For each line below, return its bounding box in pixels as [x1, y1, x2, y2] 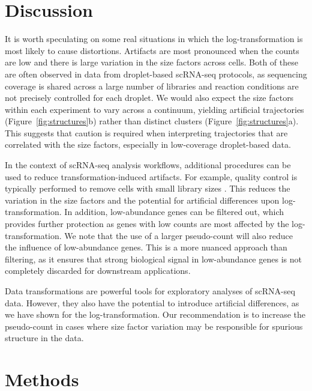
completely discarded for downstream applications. [5, 264, 191, 277]
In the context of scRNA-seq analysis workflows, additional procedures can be [5, 159, 291, 171]
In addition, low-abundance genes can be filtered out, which [64, 205, 284, 218]
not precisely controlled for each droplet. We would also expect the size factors [5, 91, 294, 104]
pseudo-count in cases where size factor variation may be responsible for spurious [5, 320, 303, 332]
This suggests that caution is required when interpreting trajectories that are [5, 126, 288, 139]
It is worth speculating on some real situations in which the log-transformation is [5, 32, 303, 45]
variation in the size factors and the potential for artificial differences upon [5, 193, 280, 206]
